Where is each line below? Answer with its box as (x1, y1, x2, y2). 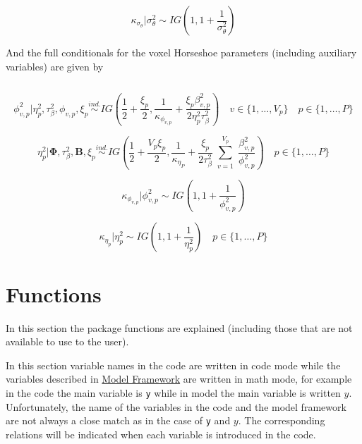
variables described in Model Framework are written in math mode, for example (6, 371, 352, 386)
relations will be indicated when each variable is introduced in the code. (6, 426, 316, 441)
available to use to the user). (6, 334, 129, 349)
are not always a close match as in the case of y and (6, 413, 231, 428)
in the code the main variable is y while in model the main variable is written (6, 385, 341, 400)
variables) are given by (6, 58, 104, 73)
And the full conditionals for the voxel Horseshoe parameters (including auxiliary (6, 45, 357, 59)
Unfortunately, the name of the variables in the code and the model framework (6, 399, 346, 414)
